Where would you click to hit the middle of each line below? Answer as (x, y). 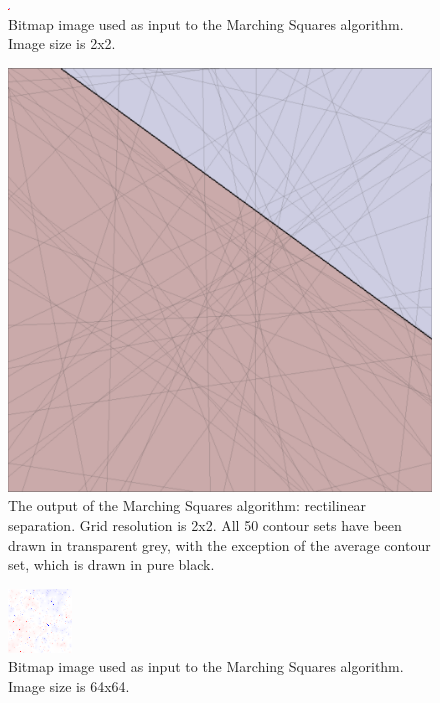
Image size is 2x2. (62, 43)
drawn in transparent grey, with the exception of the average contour (219, 544)
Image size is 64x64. (69, 685)
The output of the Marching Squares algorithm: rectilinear (187, 505)
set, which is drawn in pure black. (111, 564)
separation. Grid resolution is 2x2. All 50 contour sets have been (205, 524)
